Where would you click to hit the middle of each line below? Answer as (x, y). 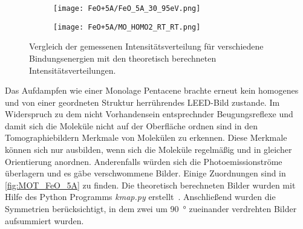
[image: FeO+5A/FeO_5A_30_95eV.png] (127, 8)
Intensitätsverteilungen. (73, 70)
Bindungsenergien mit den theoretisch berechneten (123, 58)
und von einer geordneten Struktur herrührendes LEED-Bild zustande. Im (142, 102)
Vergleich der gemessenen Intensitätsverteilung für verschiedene (146, 46)
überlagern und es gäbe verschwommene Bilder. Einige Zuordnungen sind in (145, 173)
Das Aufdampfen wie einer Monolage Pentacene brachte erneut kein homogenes (152, 90)
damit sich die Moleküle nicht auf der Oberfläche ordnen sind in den (131, 125)
